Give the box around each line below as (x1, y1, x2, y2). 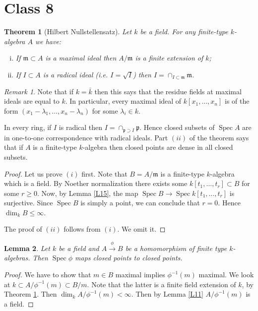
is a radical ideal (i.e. (43, 69, 108, 79)
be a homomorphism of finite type (125, 243, 227, 253)
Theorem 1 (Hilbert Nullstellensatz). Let (4, 26, 132, 37)
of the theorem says (189, 132, 249, 142)
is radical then (59, 122, 103, 132)
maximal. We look (198, 269, 254, 280)
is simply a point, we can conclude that (80, 197, 200, 208)
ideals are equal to (4, 96, 60, 106)
